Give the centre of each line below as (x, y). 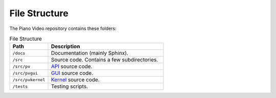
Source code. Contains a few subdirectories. (105, 60)
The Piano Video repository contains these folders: (63, 28)
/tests (20, 86)
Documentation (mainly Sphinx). (90, 53)
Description (65, 47)
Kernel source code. (75, 80)
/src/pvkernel (29, 79)
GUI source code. (72, 73)
